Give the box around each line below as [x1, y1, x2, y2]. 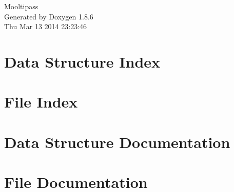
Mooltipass [4, 1, 38, 11]
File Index [4, 91, 78, 112]
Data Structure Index [4, 51, 161, 72]
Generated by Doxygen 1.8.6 [4, 11, 93, 22]
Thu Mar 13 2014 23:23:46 [4, 21, 87, 32]
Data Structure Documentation [4, 131, 230, 152]
